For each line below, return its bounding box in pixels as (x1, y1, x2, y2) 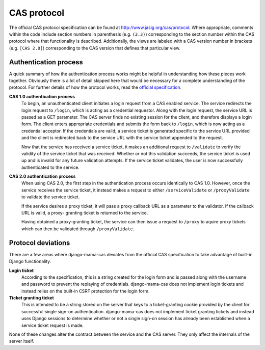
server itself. (9, 338, 34, 344)
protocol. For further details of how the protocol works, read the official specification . (9, 84, 182, 90)
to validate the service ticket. (21, 194, 80, 200)
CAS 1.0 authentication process (9, 93, 75, 99)
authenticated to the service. (21, 164, 79, 170)
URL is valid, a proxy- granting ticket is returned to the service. (21, 210, 148, 216)
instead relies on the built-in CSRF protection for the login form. (21, 288, 150, 294)
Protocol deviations (9, 239, 70, 247)
